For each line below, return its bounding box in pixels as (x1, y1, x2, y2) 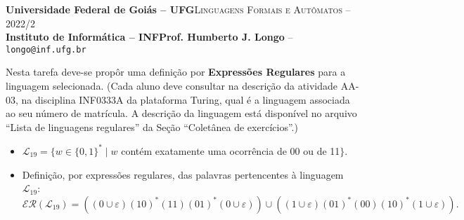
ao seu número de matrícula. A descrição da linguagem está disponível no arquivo (6, 106, 357, 121)
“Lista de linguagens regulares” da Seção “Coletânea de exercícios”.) (6, 119, 298, 134)
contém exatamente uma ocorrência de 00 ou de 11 (121, 143, 340, 158)
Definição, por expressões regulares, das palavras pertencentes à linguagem (22, 167, 344, 181)
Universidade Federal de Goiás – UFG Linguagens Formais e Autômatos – (6, 2, 351, 16)
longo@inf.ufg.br (6, 44, 86, 55)
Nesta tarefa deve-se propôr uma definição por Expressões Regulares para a (6, 64, 346, 79)
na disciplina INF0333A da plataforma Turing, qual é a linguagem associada (21, 92, 350, 106)
